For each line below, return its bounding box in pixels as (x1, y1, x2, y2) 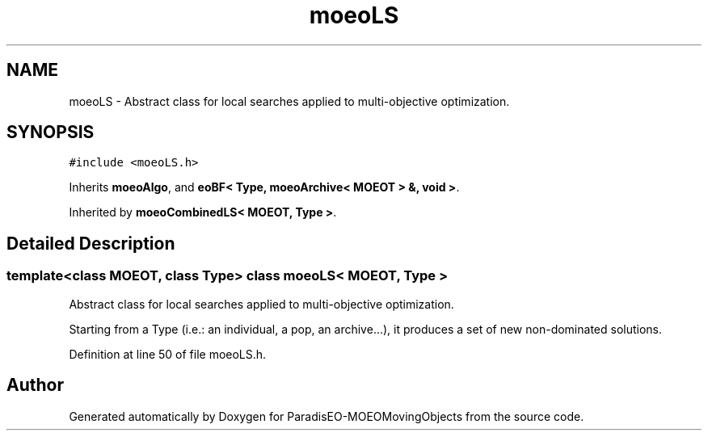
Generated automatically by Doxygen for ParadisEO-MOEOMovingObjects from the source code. (69, 409, 584, 423)
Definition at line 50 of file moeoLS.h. (69, 347, 267, 361)
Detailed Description (6, 233, 175, 254)
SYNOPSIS (6, 122, 95, 143)
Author (6, 375, 64, 396)
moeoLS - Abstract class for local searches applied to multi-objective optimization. (69, 94, 510, 108)
